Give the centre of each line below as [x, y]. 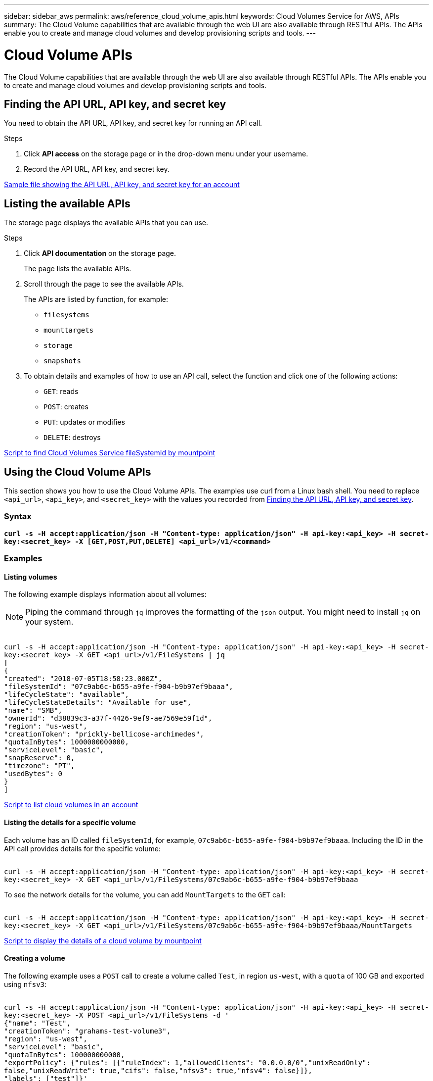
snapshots [62, 361]
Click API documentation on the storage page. [100, 253]
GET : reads [61, 392]
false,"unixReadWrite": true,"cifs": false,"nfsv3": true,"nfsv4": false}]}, [158, 1070]
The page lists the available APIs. [78, 269]
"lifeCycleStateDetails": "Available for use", [98, 703]
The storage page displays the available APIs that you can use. [106, 223]
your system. [49, 622]
